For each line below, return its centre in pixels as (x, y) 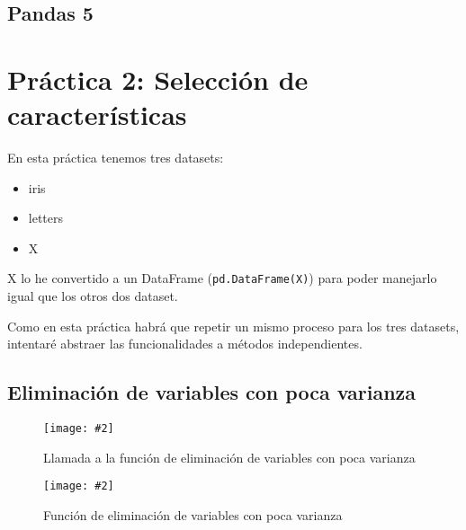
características (97, 115)
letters (46, 218)
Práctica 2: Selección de (158, 79)
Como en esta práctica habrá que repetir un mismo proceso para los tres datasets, (233, 326)
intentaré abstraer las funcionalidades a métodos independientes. (185, 344)
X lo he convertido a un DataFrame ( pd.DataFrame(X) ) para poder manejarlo (222, 278)
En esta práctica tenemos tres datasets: (116, 158)
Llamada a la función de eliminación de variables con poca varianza (229, 457)
